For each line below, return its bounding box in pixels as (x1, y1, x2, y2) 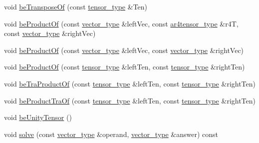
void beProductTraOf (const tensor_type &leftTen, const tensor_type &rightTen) (4, 95, 256, 105)
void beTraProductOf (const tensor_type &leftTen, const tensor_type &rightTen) (4, 78, 256, 88)
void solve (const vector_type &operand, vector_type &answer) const (4, 128, 219, 139)
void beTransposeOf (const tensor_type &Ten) (4, 1, 148, 11)
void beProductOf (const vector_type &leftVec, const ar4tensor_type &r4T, (4, 18, 239, 28)
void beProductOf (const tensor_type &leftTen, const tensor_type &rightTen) (4, 61, 245, 72)
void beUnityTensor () (4, 112, 72, 122)
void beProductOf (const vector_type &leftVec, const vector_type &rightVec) (4, 44, 244, 55)
